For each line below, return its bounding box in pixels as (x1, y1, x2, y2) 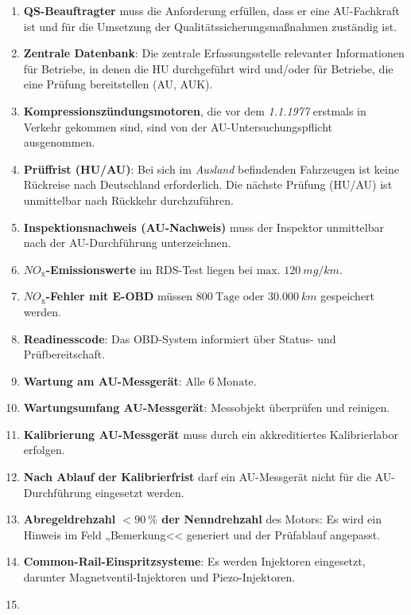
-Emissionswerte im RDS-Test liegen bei (45, 260, 253, 277)
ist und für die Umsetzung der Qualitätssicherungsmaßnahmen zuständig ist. (23, 18, 397, 34)
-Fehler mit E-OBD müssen (45, 288, 193, 304)
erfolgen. (23, 441, 65, 458)
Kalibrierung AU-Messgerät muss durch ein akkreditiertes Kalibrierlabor (23, 425, 398, 442)
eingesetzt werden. (95, 484, 184, 500)
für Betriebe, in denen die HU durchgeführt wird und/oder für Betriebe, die (23, 60, 394, 76)
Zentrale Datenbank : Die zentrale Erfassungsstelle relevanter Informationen (23, 45, 405, 61)
